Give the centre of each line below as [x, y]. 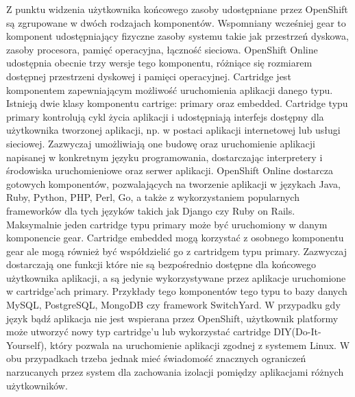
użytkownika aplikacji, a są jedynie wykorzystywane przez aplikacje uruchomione [176, 277]
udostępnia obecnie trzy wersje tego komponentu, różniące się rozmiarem [159, 63]
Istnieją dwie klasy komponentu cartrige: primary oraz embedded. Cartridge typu [177, 103]
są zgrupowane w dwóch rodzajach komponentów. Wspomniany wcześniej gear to [176, 22]
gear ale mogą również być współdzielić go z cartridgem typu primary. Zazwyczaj [176, 251]
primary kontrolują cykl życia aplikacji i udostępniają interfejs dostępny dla [165, 116]
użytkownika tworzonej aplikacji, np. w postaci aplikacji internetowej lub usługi [173, 130]
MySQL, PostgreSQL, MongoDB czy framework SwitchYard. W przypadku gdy [173, 305]
